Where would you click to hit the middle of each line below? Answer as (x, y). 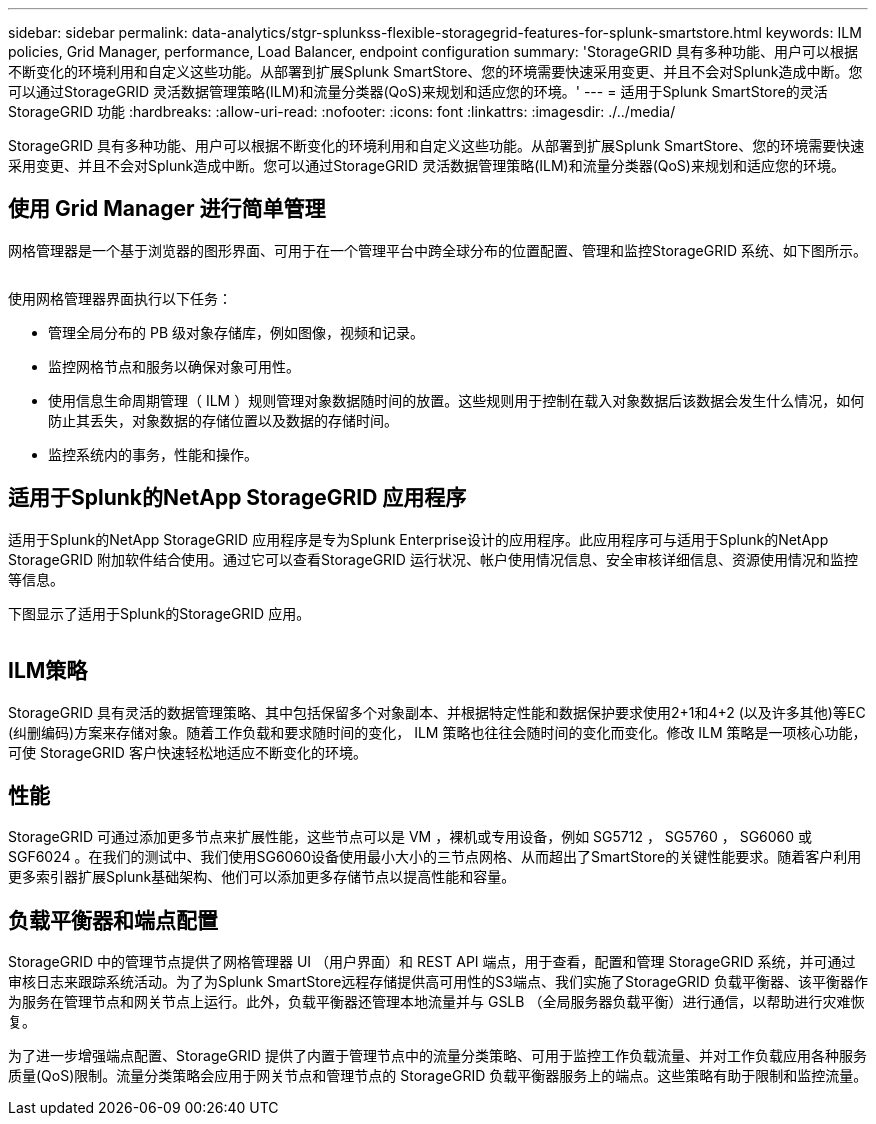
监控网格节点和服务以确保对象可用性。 (174, 366)
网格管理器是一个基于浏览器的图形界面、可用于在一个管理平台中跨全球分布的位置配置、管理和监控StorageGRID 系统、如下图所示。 (437, 250)
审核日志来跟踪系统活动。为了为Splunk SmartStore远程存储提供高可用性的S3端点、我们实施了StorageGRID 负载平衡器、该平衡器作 (438, 982)
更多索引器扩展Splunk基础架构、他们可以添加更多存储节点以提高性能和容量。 (262, 877)
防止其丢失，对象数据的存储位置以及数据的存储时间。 (223, 420)
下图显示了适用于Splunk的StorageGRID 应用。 (159, 613)
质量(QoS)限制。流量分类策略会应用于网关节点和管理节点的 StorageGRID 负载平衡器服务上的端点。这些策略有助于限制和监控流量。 (438, 1076)
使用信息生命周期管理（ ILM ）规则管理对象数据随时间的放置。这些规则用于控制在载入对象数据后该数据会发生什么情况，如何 (456, 400)
